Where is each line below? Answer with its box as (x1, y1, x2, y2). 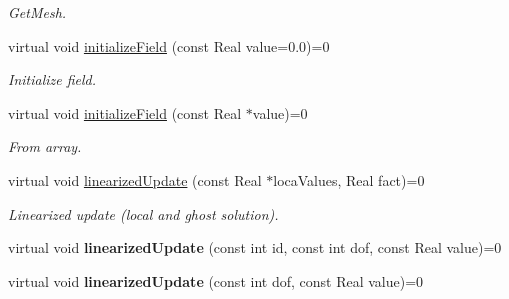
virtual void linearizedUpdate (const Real (8, 169, 262, 190)
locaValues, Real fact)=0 (273, 169, 425, 190)
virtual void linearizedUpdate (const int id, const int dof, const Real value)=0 (8, 237, 502, 258)
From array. (8, 136, 82, 157)
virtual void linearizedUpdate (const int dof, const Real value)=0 (8, 270, 424, 291)
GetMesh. (8, 2, 67, 22)
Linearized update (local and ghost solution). (8, 203, 279, 224)
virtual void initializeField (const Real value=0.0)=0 (8, 35, 330, 56)
